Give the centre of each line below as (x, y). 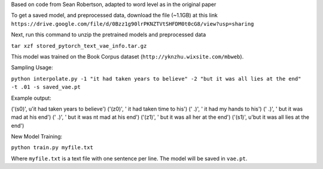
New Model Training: (37, 137)
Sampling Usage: (32, 67)
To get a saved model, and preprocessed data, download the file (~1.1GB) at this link (115, 16)
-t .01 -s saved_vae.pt (46, 87)
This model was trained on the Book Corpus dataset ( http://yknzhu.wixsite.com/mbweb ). (127, 56)
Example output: (31, 98)
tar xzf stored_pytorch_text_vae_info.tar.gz (79, 46)
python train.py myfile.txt (52, 148)
